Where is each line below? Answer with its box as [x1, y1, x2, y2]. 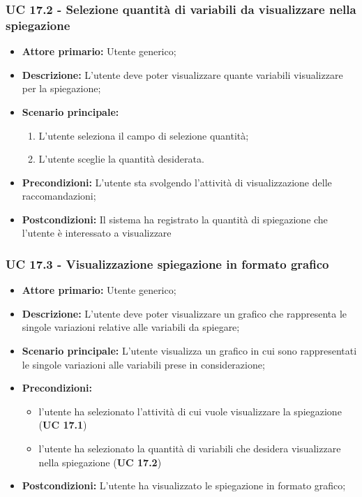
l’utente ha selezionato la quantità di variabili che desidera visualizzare [38, 441, 341, 456]
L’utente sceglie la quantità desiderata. [38, 151, 204, 166]
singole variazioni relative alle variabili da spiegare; [22, 320, 240, 334]
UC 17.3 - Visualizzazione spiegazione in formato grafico [6, 255, 329, 272]
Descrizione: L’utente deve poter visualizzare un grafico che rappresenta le [22, 306, 347, 320]
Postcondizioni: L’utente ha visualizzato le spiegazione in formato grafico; [22, 478, 346, 493]
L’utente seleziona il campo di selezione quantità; [38, 128, 249, 142]
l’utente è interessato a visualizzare [22, 225, 172, 240]
